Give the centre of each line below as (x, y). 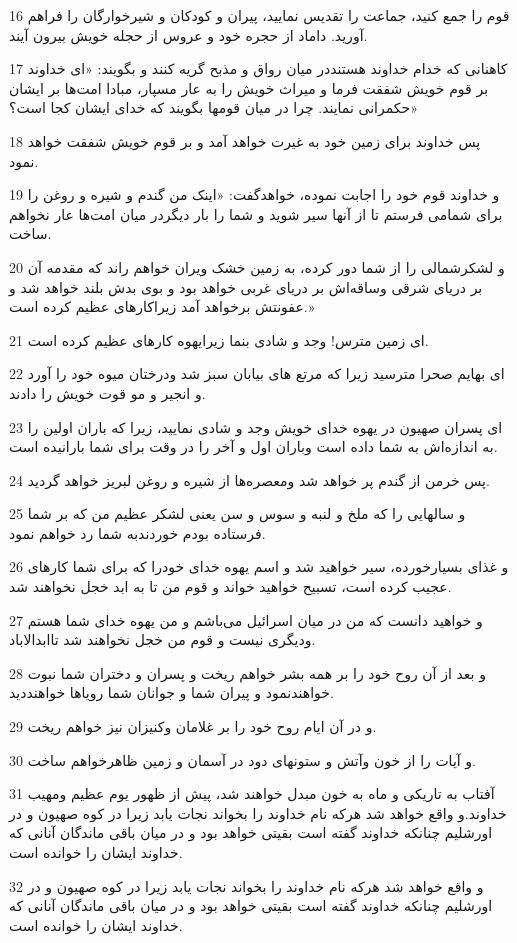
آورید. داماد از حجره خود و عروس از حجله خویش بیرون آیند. (188, 34)
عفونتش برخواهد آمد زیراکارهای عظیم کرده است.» (162, 306)
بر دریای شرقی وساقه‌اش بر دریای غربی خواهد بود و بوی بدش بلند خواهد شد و (246, 286)
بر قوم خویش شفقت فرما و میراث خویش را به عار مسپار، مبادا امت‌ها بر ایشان (249, 87)
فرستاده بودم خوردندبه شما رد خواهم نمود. (137, 532)
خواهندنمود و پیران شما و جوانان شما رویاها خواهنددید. (171, 692)
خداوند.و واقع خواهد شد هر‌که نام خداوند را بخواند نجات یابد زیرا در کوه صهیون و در (258, 812)
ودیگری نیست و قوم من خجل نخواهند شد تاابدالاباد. (162, 639)
